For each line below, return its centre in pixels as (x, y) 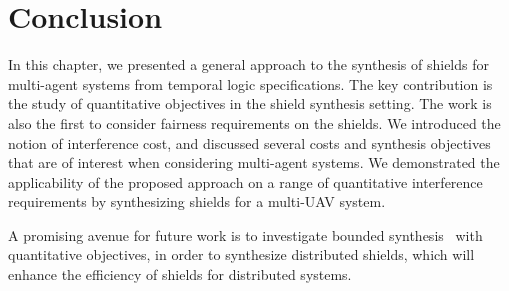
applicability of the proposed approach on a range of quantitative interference (245, 181)
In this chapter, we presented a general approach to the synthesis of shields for (248, 64)
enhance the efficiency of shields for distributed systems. (180, 274)
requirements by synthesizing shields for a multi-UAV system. (197, 201)
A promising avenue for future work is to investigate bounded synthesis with (245, 234)
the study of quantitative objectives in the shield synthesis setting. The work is (250, 103)
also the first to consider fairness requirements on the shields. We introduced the (254, 122)
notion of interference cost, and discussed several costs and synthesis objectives (249, 142)
